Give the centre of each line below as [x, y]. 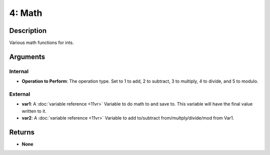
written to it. [34, 111]
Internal [19, 71]
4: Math [26, 13]
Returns [22, 132]
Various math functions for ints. [42, 43]
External [20, 94]
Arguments [27, 57]
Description [28, 31]
